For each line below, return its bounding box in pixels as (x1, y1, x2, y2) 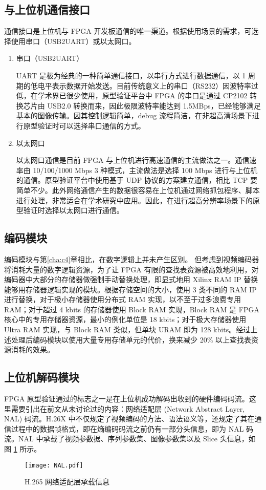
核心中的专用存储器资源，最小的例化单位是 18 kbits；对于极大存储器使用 (4, 314, 247, 325)
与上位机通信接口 (4, 2, 90, 17)
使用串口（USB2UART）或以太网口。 (11, 35, 136, 46)
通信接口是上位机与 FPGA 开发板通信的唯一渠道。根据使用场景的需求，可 (4, 26, 252, 36)
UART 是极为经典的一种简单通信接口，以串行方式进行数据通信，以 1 (16, 70, 246, 80)
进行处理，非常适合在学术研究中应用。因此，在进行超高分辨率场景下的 (16, 195, 253, 205)
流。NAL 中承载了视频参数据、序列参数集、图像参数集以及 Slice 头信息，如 (4, 433, 256, 444)
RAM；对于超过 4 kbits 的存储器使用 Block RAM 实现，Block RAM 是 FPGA (4, 304, 259, 314)
